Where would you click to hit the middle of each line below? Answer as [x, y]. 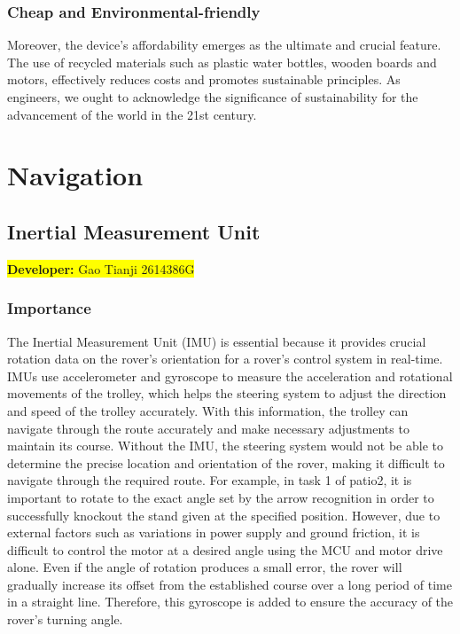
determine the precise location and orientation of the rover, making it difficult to [226, 462]
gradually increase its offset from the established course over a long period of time [230, 584]
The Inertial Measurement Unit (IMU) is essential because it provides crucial [217, 341]
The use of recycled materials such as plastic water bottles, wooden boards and [222, 62]
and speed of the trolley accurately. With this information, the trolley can [208, 410]
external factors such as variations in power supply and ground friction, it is [214, 532]
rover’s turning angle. [65, 619]
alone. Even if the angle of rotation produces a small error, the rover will [205, 567]
